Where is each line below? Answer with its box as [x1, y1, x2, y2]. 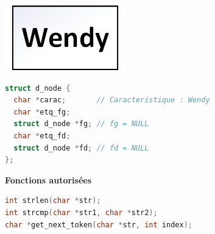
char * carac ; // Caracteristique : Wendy [13, 96, 210, 105]
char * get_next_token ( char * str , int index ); [5, 220, 192, 229]
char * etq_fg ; [13, 107, 71, 116]
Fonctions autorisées [5, 173, 92, 186]
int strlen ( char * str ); [5, 196, 101, 205]
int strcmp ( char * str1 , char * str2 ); [5, 208, 158, 217]
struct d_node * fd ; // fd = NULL [13, 143, 149, 152]
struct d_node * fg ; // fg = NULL [13, 119, 149, 129]
